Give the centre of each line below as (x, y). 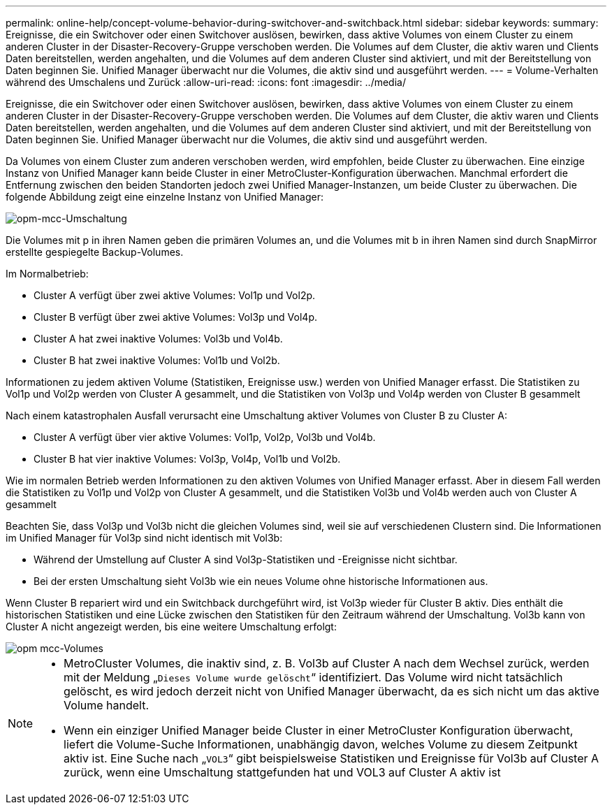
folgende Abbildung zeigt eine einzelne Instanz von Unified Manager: (165, 197)
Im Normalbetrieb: (47, 274)
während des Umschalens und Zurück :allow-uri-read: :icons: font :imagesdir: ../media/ (206, 82)
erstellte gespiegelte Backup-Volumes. (95, 252)
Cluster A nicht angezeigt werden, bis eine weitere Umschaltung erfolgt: (171, 627)
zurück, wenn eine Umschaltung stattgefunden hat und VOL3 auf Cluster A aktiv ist (282, 772)
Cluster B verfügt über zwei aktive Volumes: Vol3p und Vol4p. (175, 317)
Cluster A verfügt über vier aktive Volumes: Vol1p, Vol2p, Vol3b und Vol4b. (205, 437)
